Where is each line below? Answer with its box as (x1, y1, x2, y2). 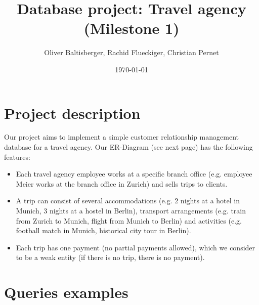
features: (4, 151, 30, 162)
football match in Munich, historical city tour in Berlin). (16, 225, 191, 236)
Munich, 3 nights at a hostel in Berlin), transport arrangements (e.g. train (16, 205, 246, 215)
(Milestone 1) (83, 18, 180, 38)
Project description (4, 102, 141, 123)
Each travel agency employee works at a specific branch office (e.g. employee (16, 168, 252, 179)
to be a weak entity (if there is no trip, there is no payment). (16, 252, 205, 263)
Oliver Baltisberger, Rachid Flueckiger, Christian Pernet (44, 47, 219, 58)
